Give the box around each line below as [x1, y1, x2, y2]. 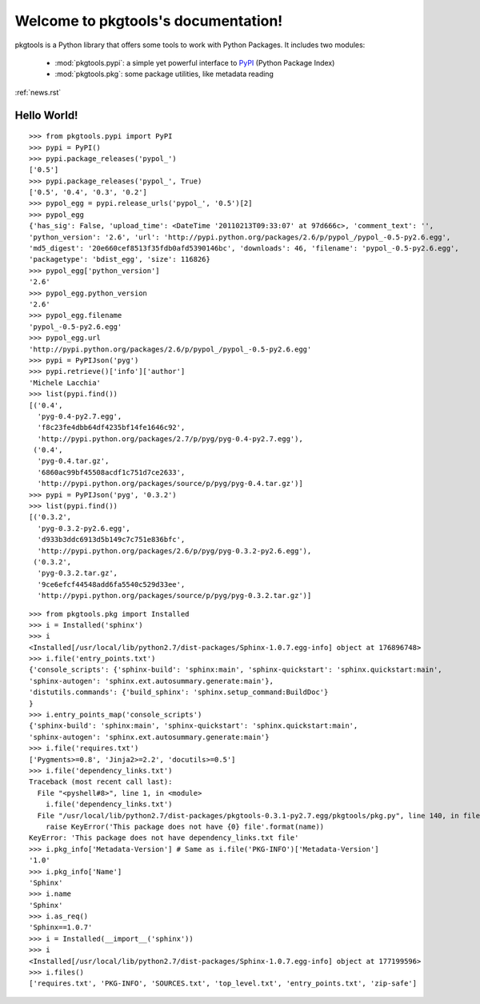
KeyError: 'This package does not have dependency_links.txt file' [29, 833, 299, 842]
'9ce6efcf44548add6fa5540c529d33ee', [37, 580, 186, 588]
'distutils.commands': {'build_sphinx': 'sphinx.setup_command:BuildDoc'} [29, 688, 329, 697]
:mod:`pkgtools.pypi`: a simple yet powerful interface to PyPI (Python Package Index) [54, 58, 335, 67]
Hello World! [14, 108, 78, 122]
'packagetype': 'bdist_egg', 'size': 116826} [29, 255, 211, 264]
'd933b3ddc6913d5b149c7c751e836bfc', [37, 535, 186, 544]
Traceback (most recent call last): [29, 777, 173, 786]
